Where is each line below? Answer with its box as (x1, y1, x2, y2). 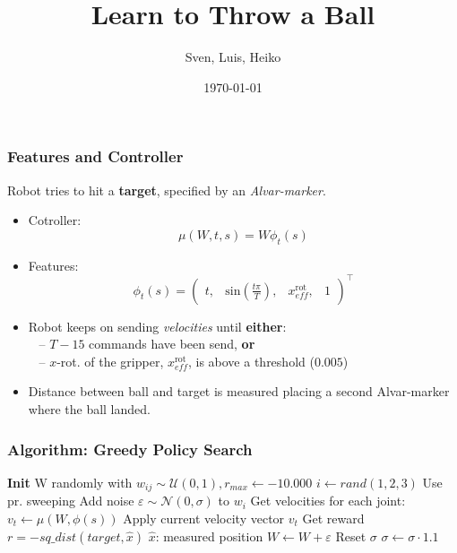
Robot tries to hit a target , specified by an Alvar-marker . (7, 180, 326, 199)
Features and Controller (7, 145, 184, 168)
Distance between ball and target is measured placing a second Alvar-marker (28, 382, 450, 401)
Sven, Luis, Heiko (185, 48, 281, 66)
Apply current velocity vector (123, 508, 285, 527)
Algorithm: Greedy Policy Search (7, 437, 253, 460)
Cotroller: (28, 211, 82, 229)
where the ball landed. (28, 400, 151, 419)
